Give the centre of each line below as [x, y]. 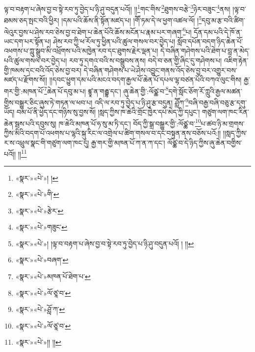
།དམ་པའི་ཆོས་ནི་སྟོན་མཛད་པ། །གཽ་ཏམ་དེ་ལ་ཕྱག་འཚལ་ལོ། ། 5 [132, 19]
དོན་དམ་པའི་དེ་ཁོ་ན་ [218, 32]
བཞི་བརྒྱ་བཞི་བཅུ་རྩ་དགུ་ [217, 102]
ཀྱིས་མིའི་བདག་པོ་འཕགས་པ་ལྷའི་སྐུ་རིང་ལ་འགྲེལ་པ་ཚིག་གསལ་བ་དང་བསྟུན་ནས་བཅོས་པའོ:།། [113, 133]
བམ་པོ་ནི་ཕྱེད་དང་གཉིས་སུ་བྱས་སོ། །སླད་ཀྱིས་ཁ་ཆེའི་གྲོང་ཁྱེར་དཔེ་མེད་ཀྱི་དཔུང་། [108, 112]
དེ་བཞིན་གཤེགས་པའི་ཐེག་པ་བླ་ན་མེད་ [205, 51]
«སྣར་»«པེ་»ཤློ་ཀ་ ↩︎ [40, 309]
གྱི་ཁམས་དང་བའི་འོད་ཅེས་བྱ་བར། [43, 70]
